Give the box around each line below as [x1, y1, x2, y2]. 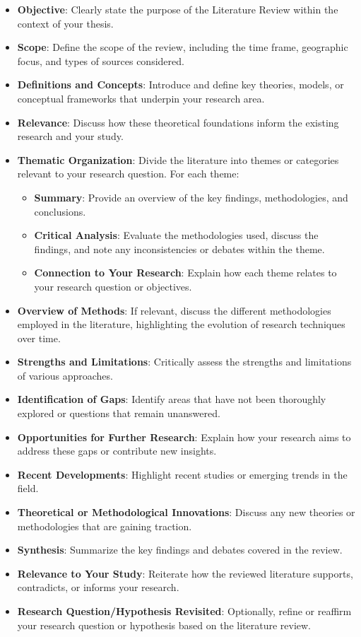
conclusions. [34, 204, 86, 218]
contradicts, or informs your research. [17, 580, 179, 595]
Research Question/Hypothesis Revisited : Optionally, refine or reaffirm [17, 604, 352, 618]
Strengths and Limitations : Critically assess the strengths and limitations [17, 354, 352, 369]
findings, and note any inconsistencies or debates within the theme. [34, 241, 325, 256]
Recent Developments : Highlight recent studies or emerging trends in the [17, 467, 348, 481]
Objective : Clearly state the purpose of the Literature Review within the [17, 2, 338, 16]
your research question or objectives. [34, 279, 192, 293]
